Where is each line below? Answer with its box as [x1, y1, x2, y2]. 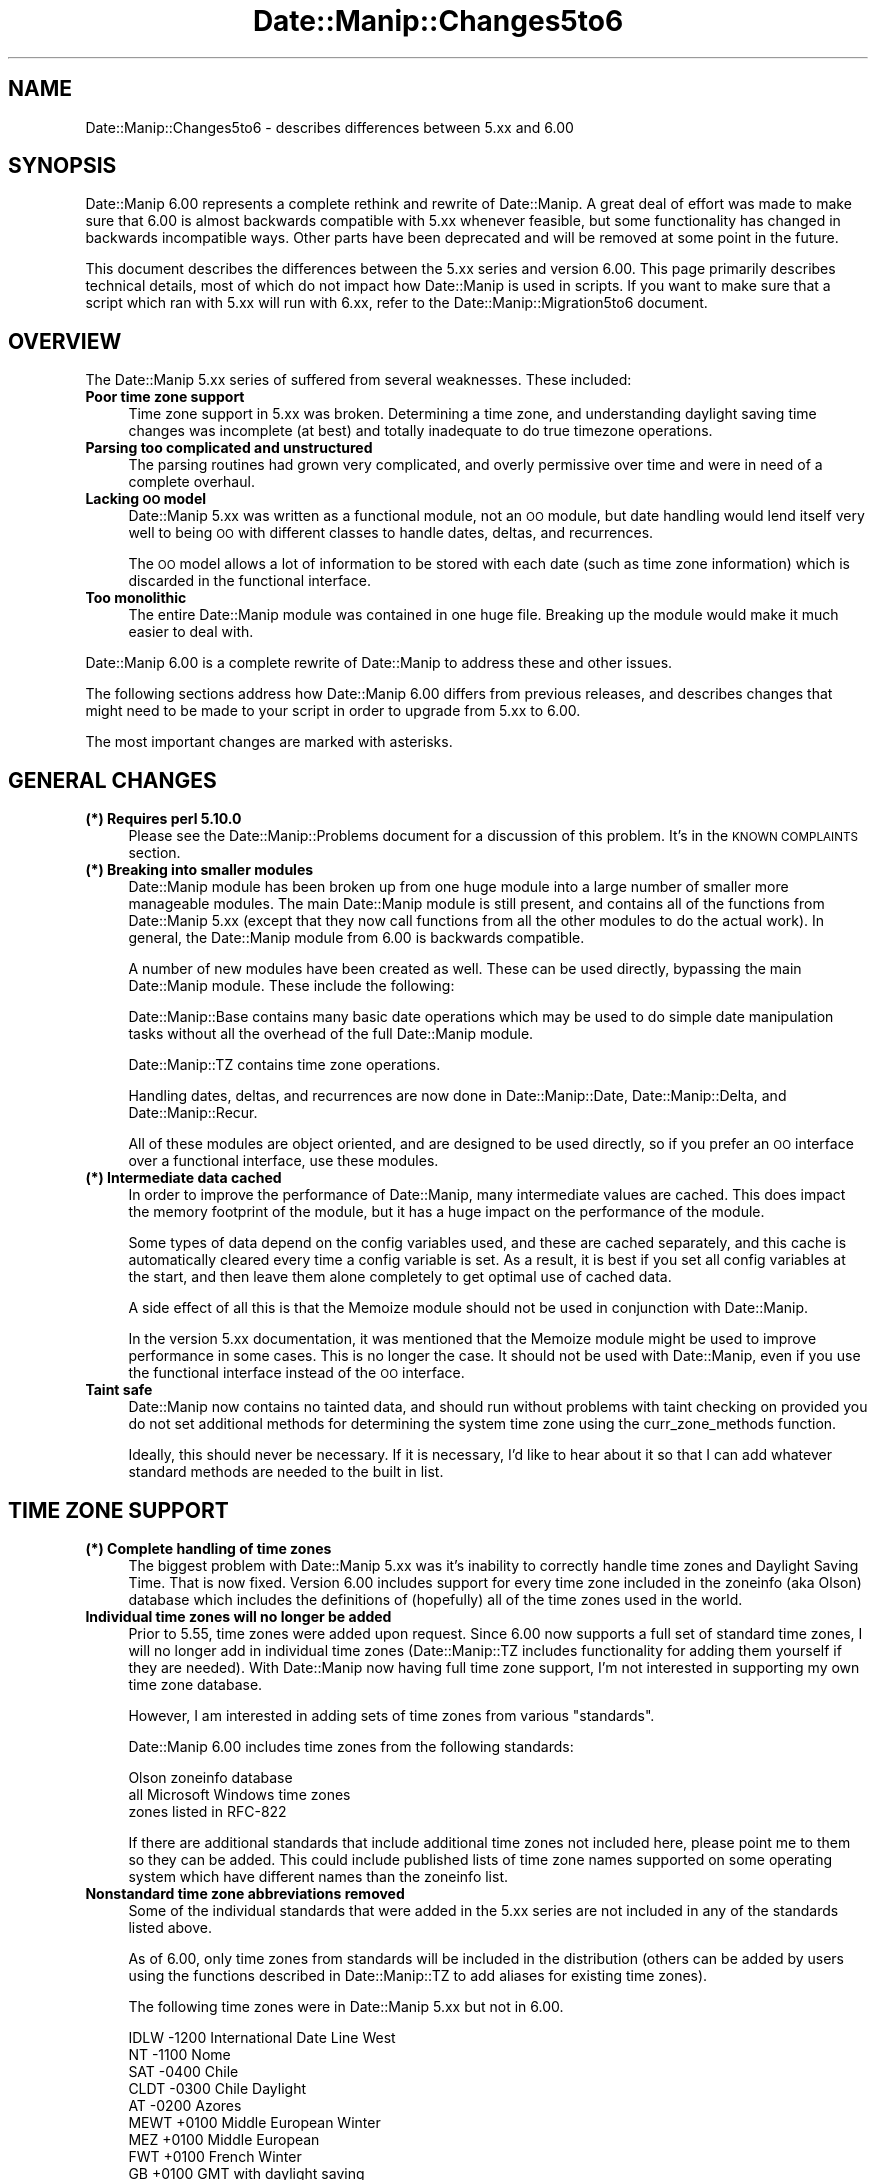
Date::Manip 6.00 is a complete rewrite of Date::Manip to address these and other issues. [85, 654, 673, 672]
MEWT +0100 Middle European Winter [128, 2113, 381, 2131]
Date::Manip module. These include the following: [128, 977, 455, 995]
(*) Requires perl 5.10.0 [85, 810, 242, 828]
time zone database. [128, 1675, 263, 1693]
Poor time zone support [85, 388, 245, 406]
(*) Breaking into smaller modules [85, 861, 314, 879]
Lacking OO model [85, 490, 207, 508]
